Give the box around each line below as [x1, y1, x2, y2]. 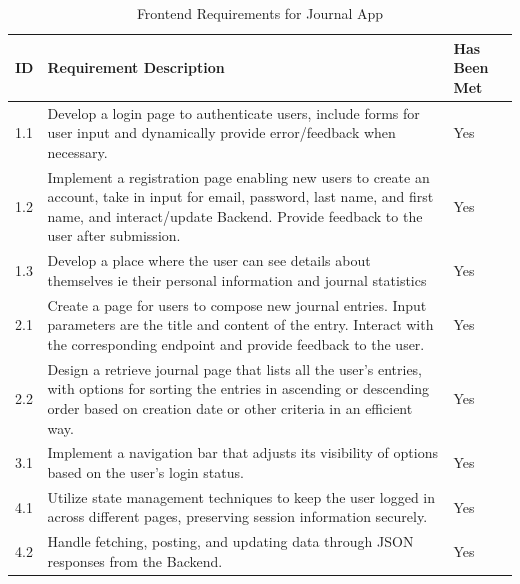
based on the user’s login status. [47, 461, 244, 482]
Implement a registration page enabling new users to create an [47, 166, 430, 187]
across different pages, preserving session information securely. [47, 506, 428, 527]
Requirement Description [47, 57, 225, 78]
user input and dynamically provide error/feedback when [47, 122, 396, 143]
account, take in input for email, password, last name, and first [47, 186, 434, 207]
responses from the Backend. [47, 550, 223, 571]
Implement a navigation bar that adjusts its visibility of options [47, 442, 438, 463]
